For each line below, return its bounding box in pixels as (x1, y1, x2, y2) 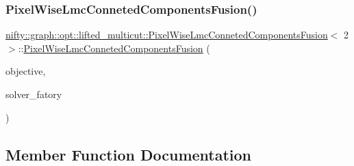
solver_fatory (5, 87, 62, 101)
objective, (5, 64, 46, 78)
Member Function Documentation (5, 143, 252, 165)
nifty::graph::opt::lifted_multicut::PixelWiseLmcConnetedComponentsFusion (5, 27, 328, 42)
